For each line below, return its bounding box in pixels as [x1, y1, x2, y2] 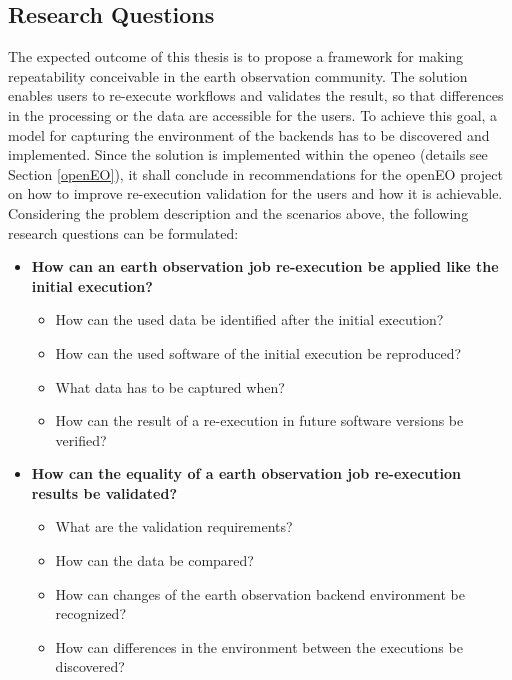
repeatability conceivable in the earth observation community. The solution [8, 65, 468, 86]
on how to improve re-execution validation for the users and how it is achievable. [8, 183, 503, 204]
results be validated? [31, 482, 178, 503]
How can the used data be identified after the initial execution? [55, 309, 444, 330]
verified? [55, 429, 107, 450]
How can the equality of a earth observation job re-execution [31, 463, 461, 484]
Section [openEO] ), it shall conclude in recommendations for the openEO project [8, 163, 503, 184]
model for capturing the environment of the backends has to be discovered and [8, 124, 490, 145]
